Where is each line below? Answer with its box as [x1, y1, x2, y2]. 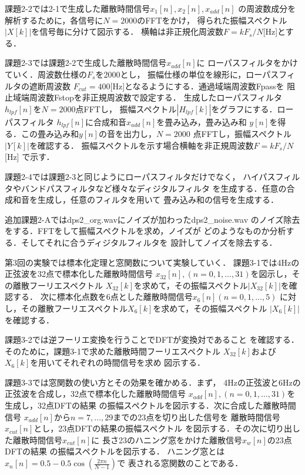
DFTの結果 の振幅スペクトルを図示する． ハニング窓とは [5, 445, 225, 457]
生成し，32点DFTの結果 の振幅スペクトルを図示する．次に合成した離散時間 [5, 399, 296, 412]
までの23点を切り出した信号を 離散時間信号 [113, 410, 280, 423]
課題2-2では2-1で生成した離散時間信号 [5, 2, 150, 14]
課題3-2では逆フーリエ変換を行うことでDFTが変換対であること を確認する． [5, 333, 299, 346]
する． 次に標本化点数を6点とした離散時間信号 [12, 290, 193, 303]
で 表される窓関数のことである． [117, 457, 243, 469]
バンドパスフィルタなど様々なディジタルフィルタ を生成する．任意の [21, 182, 287, 194]
